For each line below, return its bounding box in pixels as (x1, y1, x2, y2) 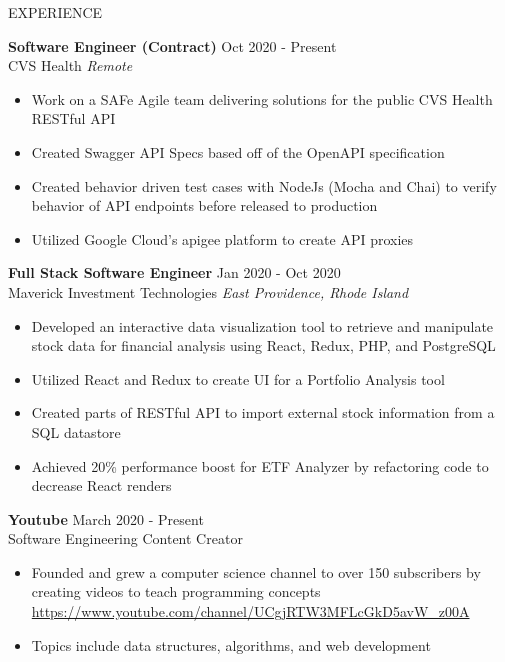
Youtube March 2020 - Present (8, 508, 204, 529)
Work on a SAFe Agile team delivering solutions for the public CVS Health (31, 88, 493, 109)
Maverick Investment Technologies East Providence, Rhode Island (8, 281, 409, 302)
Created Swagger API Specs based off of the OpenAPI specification (31, 141, 445, 162)
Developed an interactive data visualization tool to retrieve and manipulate (31, 315, 494, 336)
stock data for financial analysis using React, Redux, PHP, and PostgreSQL (31, 335, 496, 356)
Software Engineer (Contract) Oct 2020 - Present (8, 35, 337, 56)
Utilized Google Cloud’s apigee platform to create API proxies (31, 228, 414, 249)
